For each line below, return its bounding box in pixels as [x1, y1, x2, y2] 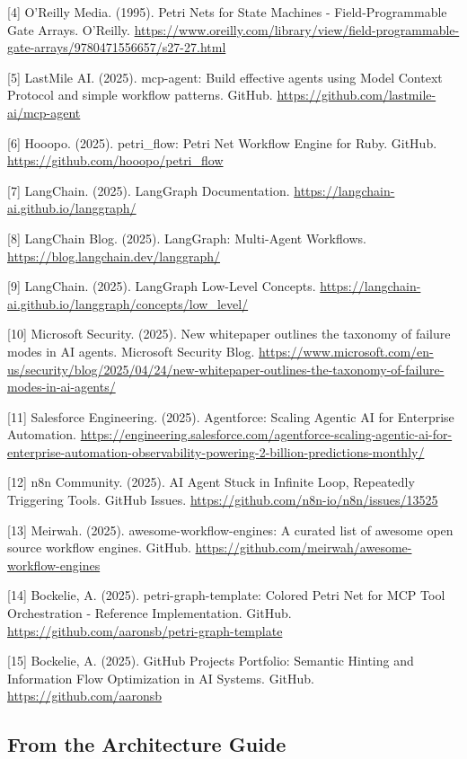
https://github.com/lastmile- [277, 85, 436, 104]
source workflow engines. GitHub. [7, 538, 191, 557]
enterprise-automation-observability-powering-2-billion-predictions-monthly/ [7, 442, 425, 461]
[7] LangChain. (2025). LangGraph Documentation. [7, 181, 290, 199]
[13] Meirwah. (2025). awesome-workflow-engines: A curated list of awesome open [7, 520, 454, 539]
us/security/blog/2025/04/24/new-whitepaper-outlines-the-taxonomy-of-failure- [7, 359, 445, 378]
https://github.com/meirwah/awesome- [195, 538, 412, 557]
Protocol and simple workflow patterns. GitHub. [7, 85, 273, 104]
